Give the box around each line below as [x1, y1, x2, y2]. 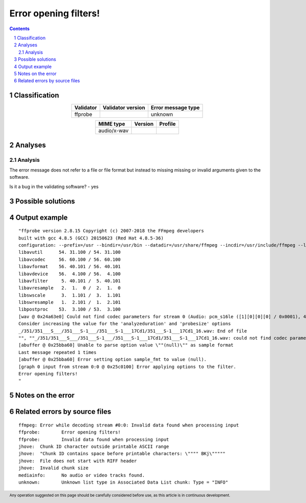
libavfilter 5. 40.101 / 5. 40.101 [18, 278, 121, 283]
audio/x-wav [98, 127, 129, 134]
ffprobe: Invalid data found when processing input [18, 437, 169, 442]
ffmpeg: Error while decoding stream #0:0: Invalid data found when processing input [18, 422, 239, 428]
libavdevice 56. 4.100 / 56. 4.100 [18, 271, 121, 277]
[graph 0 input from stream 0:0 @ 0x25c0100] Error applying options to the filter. [18, 364, 237, 370]
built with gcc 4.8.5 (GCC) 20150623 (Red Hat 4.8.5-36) [18, 235, 164, 241]
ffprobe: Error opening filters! [18, 429, 121, 435]
